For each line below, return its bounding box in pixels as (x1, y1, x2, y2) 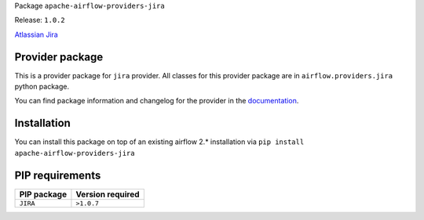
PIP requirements (14, 168, 101, 182)
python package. (14, 82, 70, 92)
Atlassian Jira (14, 30, 58, 39)
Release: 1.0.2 (14, 16, 66, 25)
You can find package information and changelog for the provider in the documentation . (14, 96, 299, 106)
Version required (75, 189, 141, 200)
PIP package (19, 189, 67, 200)
